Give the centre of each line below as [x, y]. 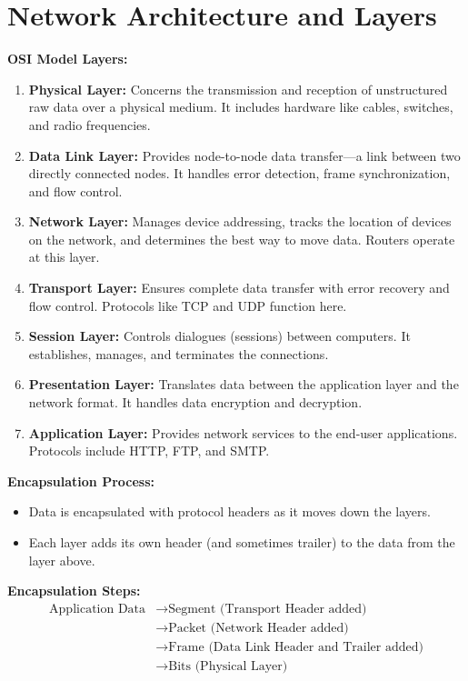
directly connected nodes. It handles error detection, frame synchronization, [239, 173]
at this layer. [64, 257]
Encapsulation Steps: [74, 591]
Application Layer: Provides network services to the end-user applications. [243, 432]
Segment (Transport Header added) [268, 609]
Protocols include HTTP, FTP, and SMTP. [149, 451]
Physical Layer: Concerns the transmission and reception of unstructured [238, 89]
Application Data [98, 609]
